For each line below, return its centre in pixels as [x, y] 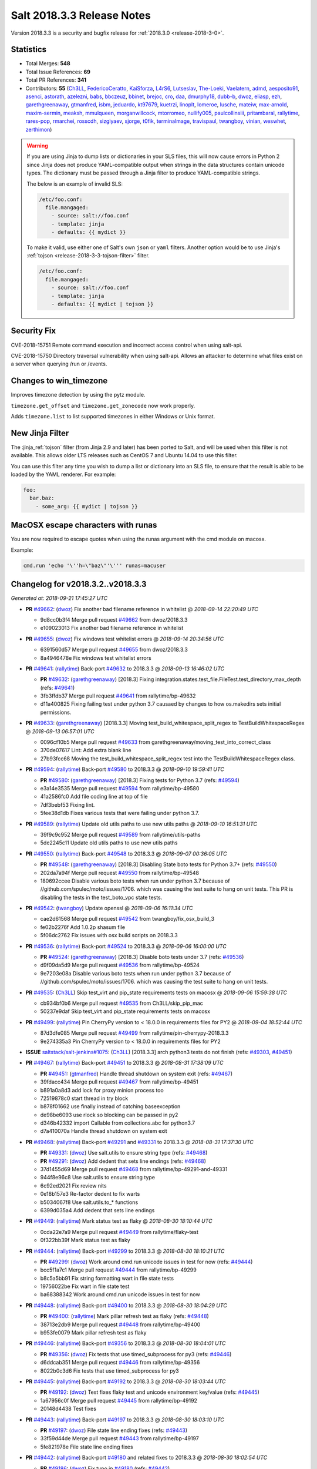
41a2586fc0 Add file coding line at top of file [94, 797]
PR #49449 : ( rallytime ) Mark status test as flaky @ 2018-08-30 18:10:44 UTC [119, 1221]
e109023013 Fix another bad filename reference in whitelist [112, 628]
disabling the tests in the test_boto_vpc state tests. [101, 897]
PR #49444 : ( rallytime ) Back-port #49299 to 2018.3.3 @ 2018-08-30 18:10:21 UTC [125, 1251]
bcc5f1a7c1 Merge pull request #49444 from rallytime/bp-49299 [118, 1270]
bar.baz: [42, 498]
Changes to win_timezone [59, 381]
